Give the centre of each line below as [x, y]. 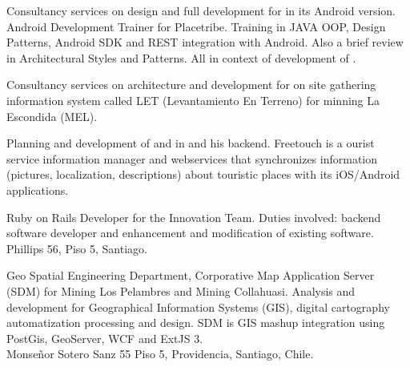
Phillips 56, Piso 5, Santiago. [77, 248]
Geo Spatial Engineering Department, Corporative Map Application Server [191, 275]
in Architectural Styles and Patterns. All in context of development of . [181, 57]
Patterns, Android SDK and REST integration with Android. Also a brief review [205, 42]
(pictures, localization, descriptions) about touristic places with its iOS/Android [203, 174]
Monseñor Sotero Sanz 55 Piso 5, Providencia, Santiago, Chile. [160, 354]
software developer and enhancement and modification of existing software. [190, 233]
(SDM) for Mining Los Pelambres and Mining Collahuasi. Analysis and [181, 290]
